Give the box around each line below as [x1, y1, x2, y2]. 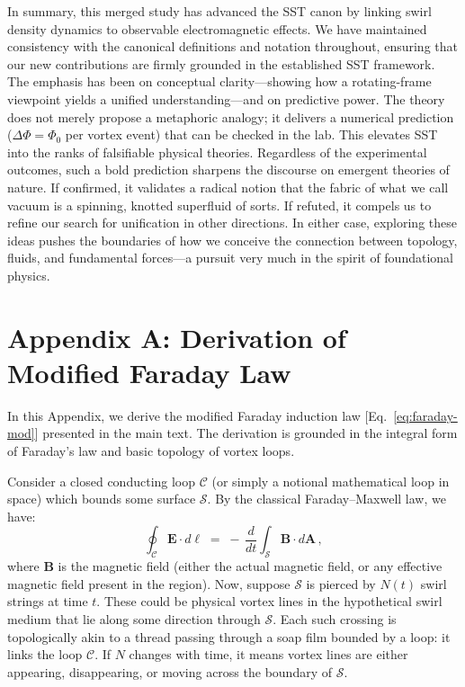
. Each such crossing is [273, 609, 397, 628]
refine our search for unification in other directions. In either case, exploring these [7, 213, 457, 232]
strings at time [7, 592, 88, 611]
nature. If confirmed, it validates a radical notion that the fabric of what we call [7, 177, 449, 196]
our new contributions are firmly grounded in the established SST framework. [7, 54, 435, 73]
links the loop [7, 645, 83, 664]
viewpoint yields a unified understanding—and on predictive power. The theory [7, 89, 445, 108]
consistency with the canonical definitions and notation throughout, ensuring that [7, 37, 458, 56]
